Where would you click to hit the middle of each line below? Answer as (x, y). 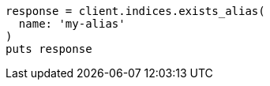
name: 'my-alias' (72, 24)
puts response (49, 49)
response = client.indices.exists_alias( (135, 11)
